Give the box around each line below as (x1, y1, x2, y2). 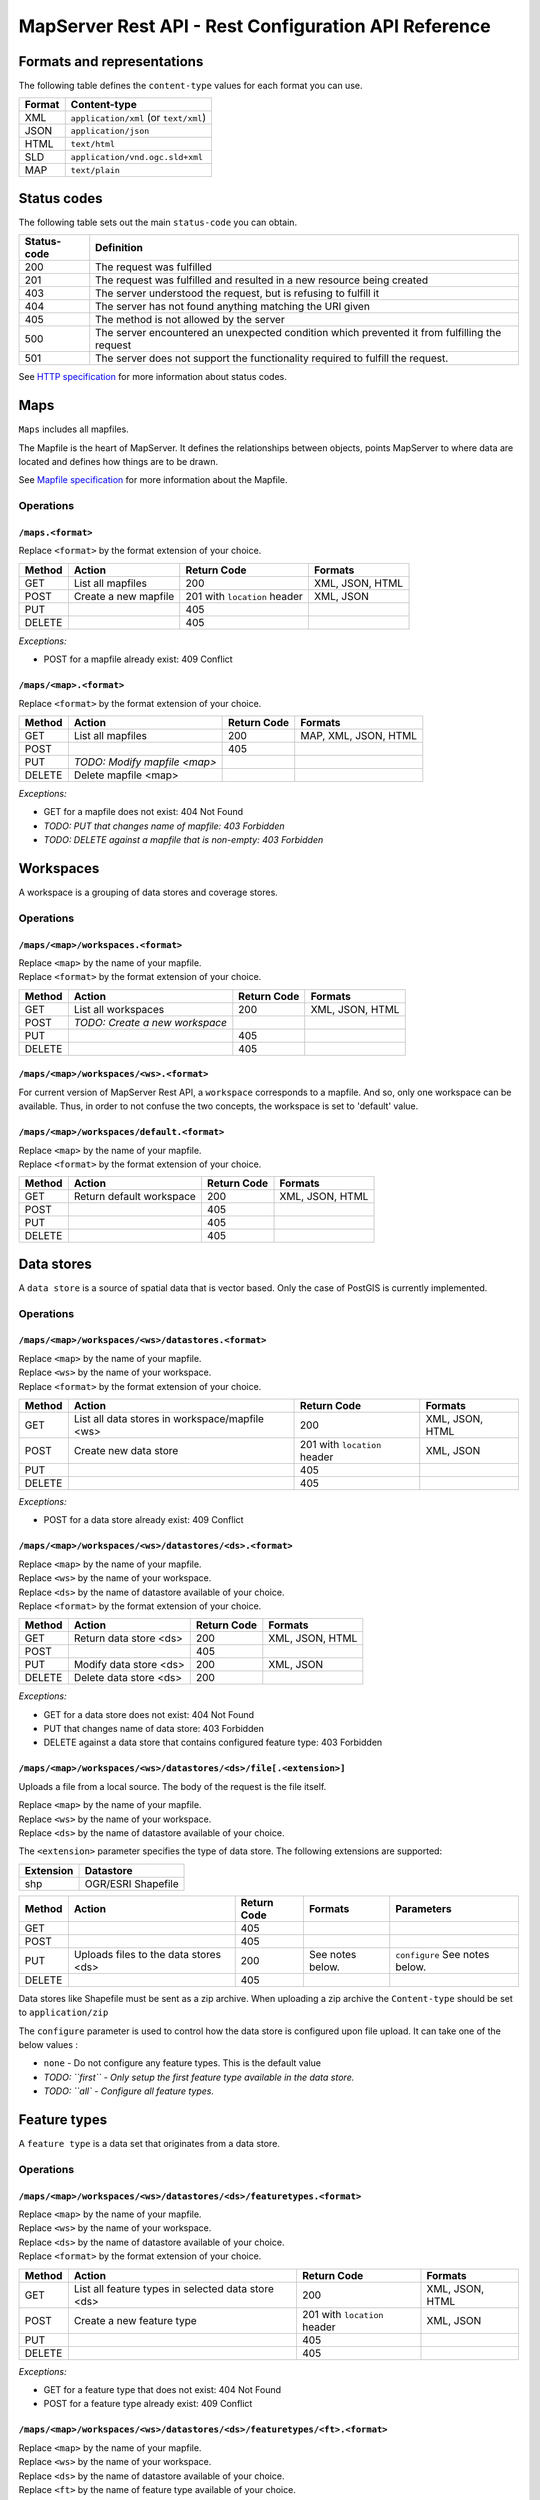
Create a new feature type (73, 2313, 197, 2327)
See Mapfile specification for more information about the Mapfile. (18, 474, 289, 486)
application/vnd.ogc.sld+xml (70, 151, 204, 162)
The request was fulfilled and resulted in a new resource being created (95, 273, 429, 287)
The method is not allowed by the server (95, 313, 285, 327)
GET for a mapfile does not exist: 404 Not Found (43, 806, 244, 818)
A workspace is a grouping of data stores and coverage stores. (18, 886, 279, 899)
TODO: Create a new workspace (73, 1015, 227, 1029)
